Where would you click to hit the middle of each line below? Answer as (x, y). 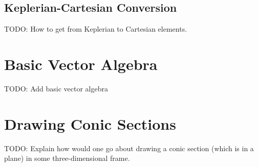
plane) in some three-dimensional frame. (67, 158)
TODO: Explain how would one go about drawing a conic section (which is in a (129, 148)
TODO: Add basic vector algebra (56, 88)
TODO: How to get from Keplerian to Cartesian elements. (96, 29)
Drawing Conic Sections (90, 123)
